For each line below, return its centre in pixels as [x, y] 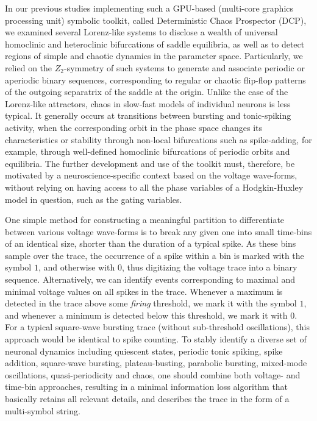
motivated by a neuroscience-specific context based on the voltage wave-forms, [151, 175]
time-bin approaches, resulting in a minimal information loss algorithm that [147, 387]
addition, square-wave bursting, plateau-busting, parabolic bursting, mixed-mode [156, 363]
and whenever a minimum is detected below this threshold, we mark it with [146, 315]
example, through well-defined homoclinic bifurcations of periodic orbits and [148, 151]
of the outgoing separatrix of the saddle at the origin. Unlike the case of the [147, 92]
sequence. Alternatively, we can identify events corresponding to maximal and [150, 279]
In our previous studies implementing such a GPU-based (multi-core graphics [149, 8]
